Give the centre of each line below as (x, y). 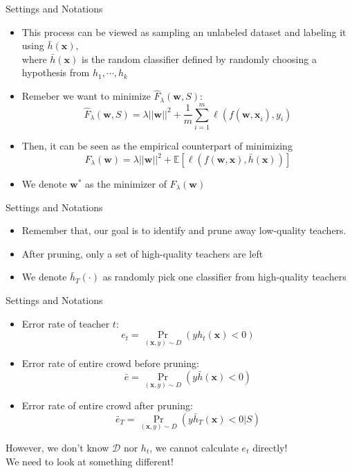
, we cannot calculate (194, 447)
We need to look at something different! (90, 461)
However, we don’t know (57, 447)
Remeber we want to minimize (86, 96)
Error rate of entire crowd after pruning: (107, 405)
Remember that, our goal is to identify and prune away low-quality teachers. (184, 230)
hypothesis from (56, 72)
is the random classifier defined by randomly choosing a (199, 59)
